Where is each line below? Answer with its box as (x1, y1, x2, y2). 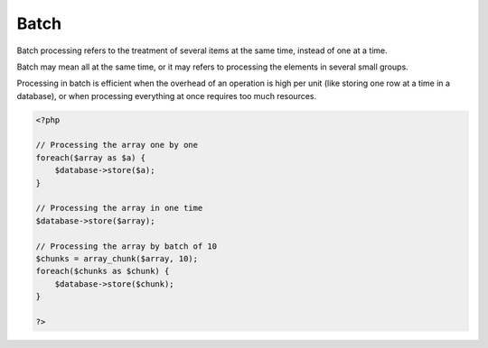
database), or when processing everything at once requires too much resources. (16, 90, 316, 101)
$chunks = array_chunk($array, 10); (35, 253, 199, 263)
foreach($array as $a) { (35, 152, 146, 162)
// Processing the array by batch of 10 (35, 241, 217, 252)
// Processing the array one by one (35, 140, 199, 151)
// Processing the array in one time (35, 203, 203, 214)
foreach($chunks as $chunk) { (35, 266, 170, 277)
